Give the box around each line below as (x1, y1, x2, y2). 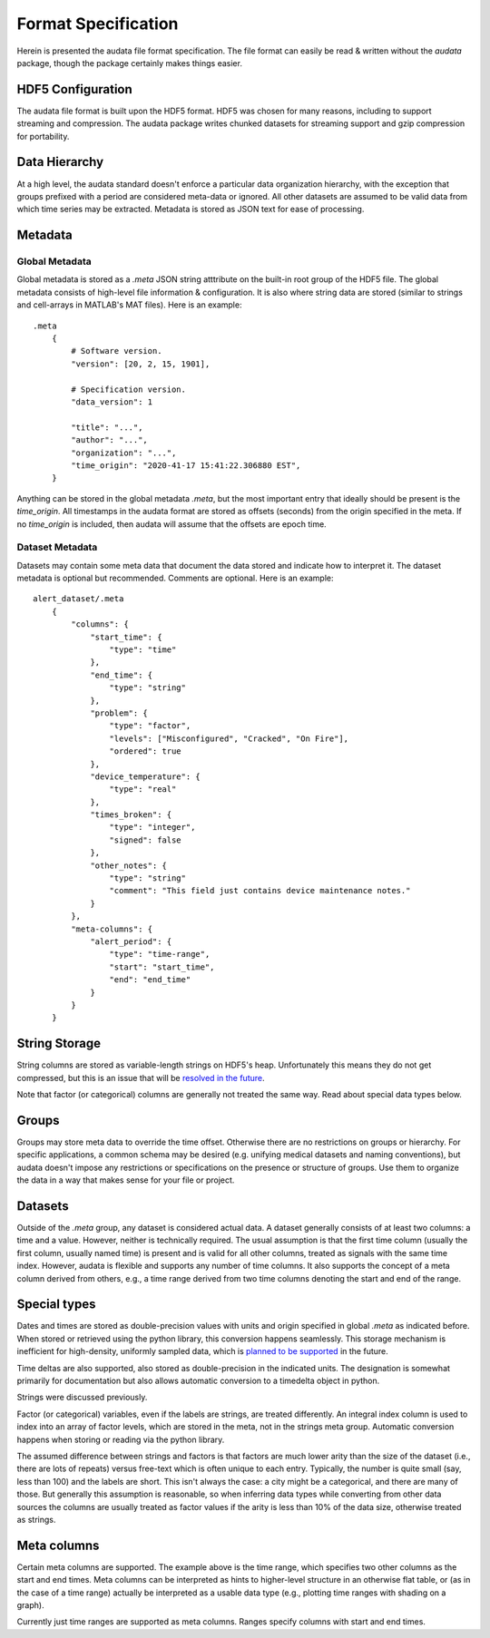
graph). (16, 1600, 44, 1610)
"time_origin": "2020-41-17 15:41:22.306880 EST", (71, 460, 301, 471)
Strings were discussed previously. (16, 1392, 148, 1403)
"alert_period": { (90, 936, 172, 947)
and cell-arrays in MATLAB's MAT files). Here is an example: (16, 299, 242, 310)
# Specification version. (71, 384, 186, 395)
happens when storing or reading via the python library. (16, 1434, 225, 1445)
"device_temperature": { (90, 771, 201, 782)
